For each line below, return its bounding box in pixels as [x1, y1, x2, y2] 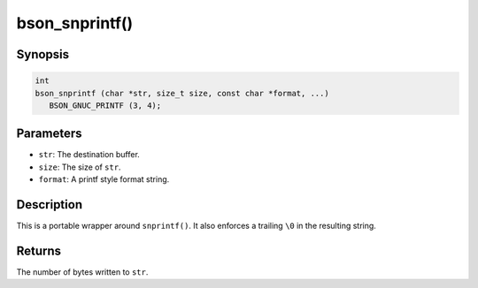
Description [16, 197, 83, 212]
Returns [16, 243, 62, 258]
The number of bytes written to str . [16, 267, 149, 277]
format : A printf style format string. [38, 174, 170, 185]
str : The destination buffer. [38, 149, 141, 160]
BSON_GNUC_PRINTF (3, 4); [49, 100, 162, 110]
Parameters [16, 126, 82, 141]
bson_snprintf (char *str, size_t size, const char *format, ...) [35, 88, 329, 98]
